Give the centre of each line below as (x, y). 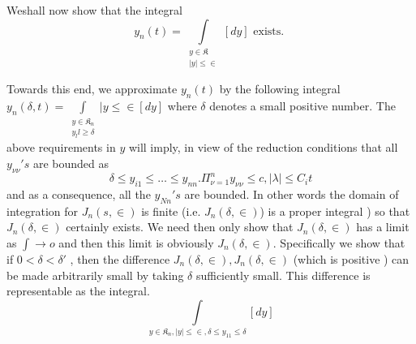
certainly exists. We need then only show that (180, 227)
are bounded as (71, 163)
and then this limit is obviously (136, 242)
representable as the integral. (78, 291)
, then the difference (120, 258)
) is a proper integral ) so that (335, 211)
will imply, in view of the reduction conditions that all (263, 147)
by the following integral (280, 89)
